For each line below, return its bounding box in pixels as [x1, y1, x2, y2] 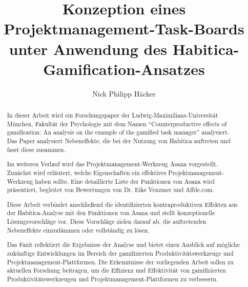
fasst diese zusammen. [7, 145, 66, 154]
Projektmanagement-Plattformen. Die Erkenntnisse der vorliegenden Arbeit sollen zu [7, 257, 234, 266]
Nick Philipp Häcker [92, 88, 156, 99]
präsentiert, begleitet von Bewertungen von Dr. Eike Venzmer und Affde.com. [7, 185, 214, 194]
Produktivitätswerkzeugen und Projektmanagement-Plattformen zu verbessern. [7, 274, 218, 283]
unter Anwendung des [9, 38, 167, 59]
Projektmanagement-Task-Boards [4, 18, 244, 39]
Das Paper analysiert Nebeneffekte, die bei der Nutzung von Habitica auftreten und [7, 137, 231, 145]
